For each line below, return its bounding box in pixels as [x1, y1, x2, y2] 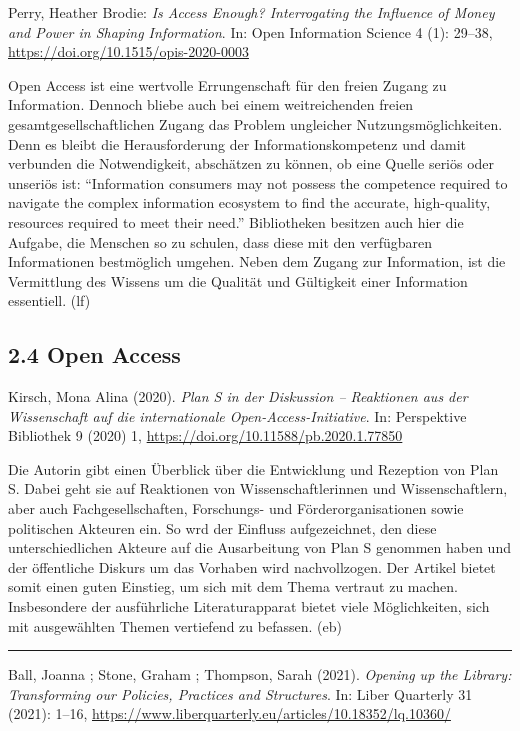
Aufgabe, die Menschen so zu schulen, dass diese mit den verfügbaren [8, 231, 433, 252]
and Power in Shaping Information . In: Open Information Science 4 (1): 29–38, [8, 21, 493, 42]
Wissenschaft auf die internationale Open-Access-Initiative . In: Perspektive [8, 405, 467, 426]
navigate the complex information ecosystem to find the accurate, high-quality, [8, 192, 491, 213]
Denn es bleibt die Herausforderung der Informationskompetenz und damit [8, 133, 466, 154]
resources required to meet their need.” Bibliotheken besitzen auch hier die [8, 211, 464, 232]
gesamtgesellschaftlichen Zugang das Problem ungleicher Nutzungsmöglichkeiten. [8, 113, 503, 134]
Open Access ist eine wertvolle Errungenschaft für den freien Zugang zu [8, 74, 447, 95]
